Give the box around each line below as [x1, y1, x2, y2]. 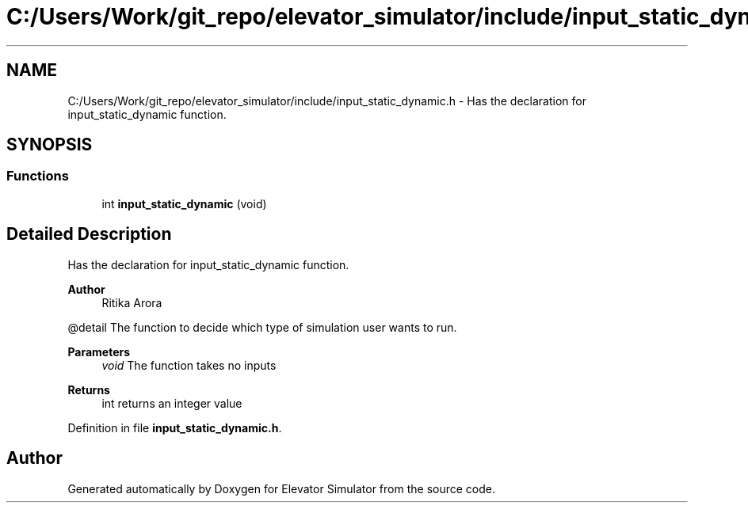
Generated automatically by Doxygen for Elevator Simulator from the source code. [67, 481, 496, 496]
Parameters [67, 344, 131, 359]
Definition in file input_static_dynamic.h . [67, 420, 282, 435]
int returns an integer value [101, 396, 242, 410]
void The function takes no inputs [101, 358, 277, 372]
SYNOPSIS [6, 135, 93, 155]
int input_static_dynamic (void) [101, 196, 267, 211]
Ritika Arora [101, 295, 162, 310]
